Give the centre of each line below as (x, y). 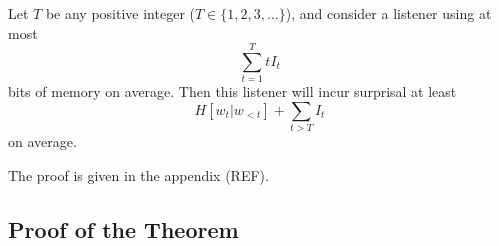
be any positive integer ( (120, 13)
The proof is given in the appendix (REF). (138, 174)
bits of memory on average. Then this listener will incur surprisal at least (232, 91)
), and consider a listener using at (388, 13)
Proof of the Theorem (123, 228)
